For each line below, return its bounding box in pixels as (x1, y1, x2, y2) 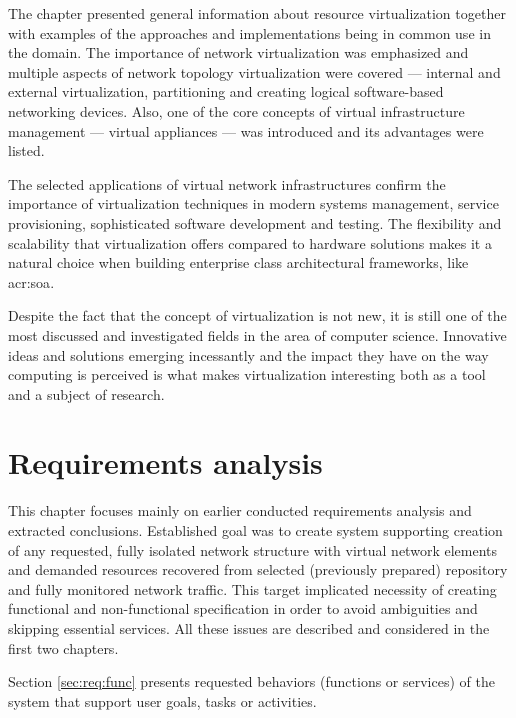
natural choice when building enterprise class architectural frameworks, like (8, 252, 469, 273)
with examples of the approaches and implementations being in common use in (8, 22, 491, 43)
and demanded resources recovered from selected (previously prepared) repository (8, 559, 508, 580)
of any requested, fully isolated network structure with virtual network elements (8, 539, 497, 560)
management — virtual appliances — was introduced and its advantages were (8, 120, 484, 141)
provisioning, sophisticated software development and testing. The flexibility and (8, 212, 502, 233)
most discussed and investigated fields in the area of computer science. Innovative (8, 324, 507, 345)
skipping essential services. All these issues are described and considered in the (8, 617, 490, 638)
